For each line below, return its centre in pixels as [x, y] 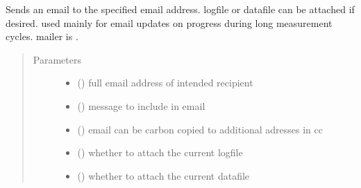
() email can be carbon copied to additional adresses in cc [200, 129]
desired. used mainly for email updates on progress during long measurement [169, 22]
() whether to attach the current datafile [163, 175]
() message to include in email [141, 105]
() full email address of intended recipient [165, 83]
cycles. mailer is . [42, 36]
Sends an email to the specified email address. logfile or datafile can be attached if [180, 9]
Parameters [57, 59]
